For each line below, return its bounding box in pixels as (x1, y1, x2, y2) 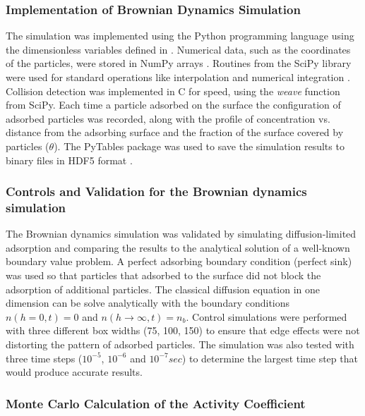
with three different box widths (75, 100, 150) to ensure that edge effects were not (6, 323, 360, 338)
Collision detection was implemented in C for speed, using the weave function (6, 83, 340, 98)
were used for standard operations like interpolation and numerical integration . (6, 70, 350, 84)
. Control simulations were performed (186, 309, 347, 324)
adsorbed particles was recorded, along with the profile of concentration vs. (6, 111, 330, 126)
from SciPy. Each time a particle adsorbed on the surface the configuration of (6, 97, 341, 112)
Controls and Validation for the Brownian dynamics (6, 183, 307, 200)
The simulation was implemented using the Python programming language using (6, 28, 354, 43)
